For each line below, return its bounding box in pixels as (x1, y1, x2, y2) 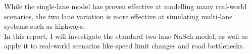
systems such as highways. (4, 21, 85, 31)
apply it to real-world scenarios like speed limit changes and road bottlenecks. (4, 40, 245, 51)
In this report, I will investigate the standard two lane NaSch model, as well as (4, 30, 248, 41)
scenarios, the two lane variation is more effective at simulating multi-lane (4, 11, 233, 21)
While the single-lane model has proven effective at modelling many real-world (4, 1, 247, 11)
